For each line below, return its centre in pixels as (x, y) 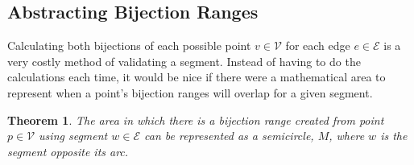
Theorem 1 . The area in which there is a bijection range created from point (196, 120)
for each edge (318, 45)
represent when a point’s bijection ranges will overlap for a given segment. (190, 92)
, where (347, 136)
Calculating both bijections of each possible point (129, 45)
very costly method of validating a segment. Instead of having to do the (184, 61)
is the (394, 136)
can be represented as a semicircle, (229, 136)
